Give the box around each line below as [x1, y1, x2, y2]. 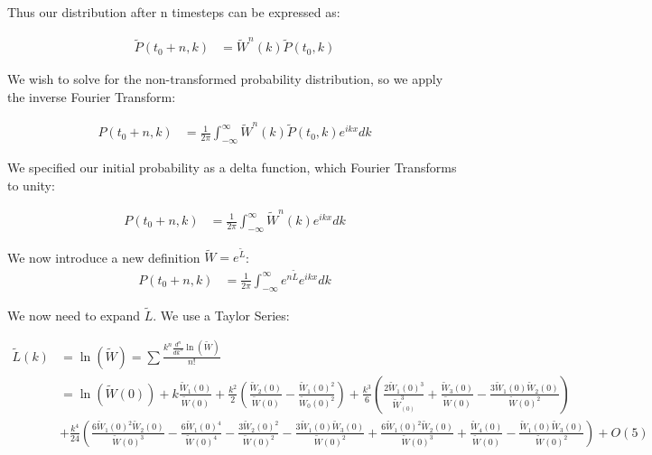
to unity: [7, 175, 55, 194]
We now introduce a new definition [7, 247, 200, 266]
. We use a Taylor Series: [153, 305, 290, 324]
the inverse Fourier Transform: [7, 87, 176, 106]
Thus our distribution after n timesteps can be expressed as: [7, 3, 340, 21]
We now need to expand [7, 305, 140, 324]
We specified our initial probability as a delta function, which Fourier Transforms [7, 158, 457, 177]
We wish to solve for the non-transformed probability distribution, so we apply [7, 70, 443, 88]
